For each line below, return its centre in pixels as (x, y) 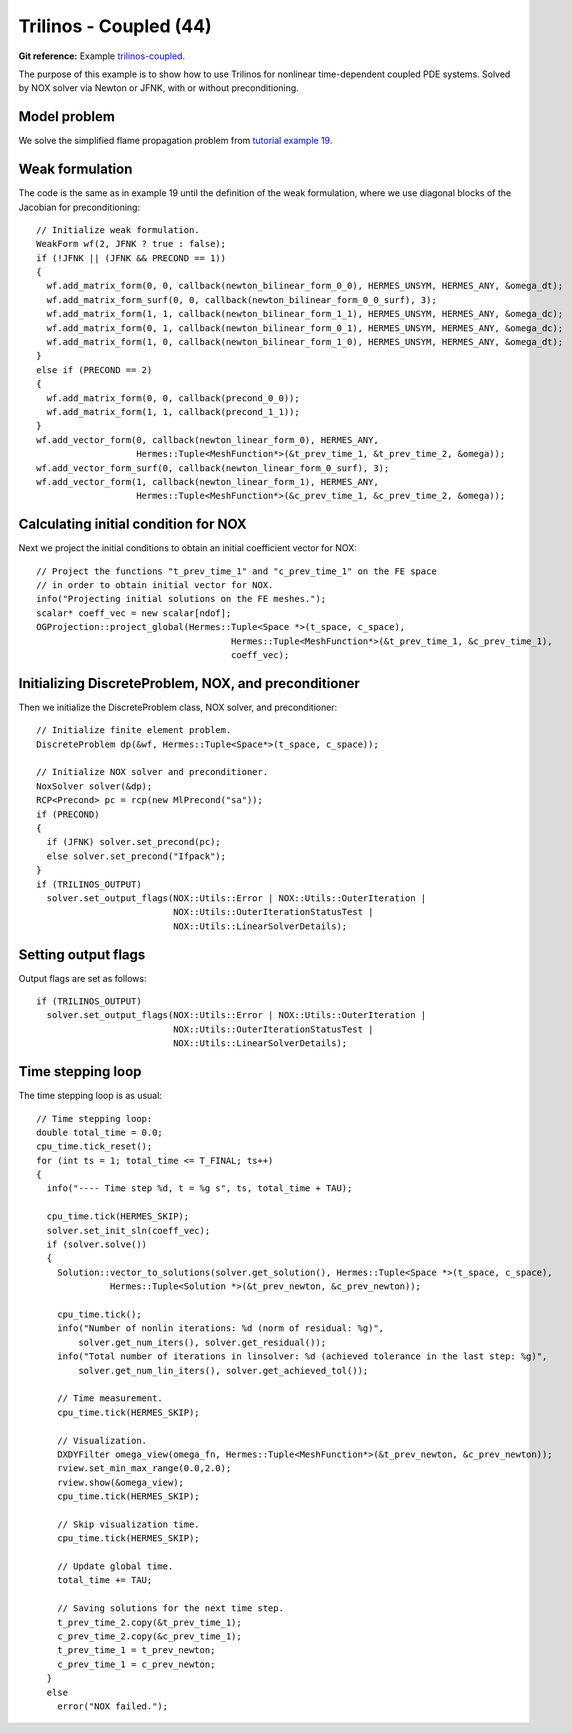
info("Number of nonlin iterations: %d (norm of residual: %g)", (220, 1328)
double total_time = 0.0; (100, 1132)
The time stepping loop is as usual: (90, 1096)
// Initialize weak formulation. (118, 229)
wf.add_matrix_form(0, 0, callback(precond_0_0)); (173, 398)
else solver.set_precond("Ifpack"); (136, 856)
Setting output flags (82, 954)
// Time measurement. (110, 1398)
